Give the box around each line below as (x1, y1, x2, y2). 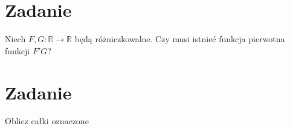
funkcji (5, 44, 30, 57)
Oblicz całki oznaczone (5, 115, 89, 127)
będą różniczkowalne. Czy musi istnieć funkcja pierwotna (74, 33, 285, 45)
